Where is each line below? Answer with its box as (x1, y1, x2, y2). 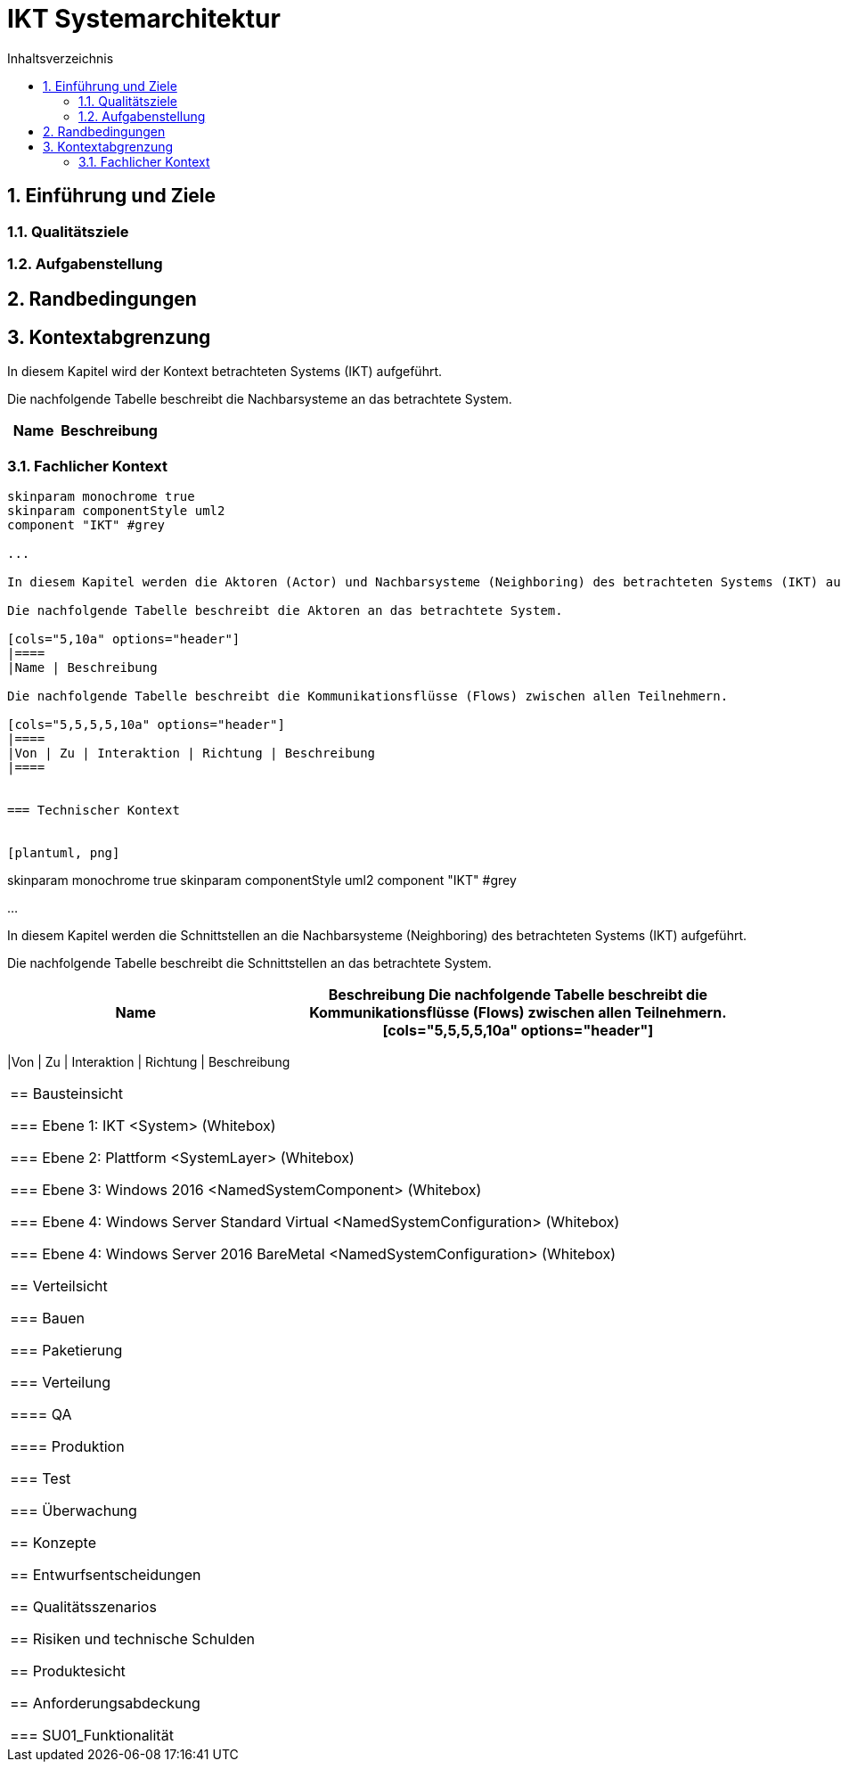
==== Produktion (10, 1437, 125, 1455)
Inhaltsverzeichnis (7, 50, 114, 66)
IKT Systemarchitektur (7, 4, 281, 34)
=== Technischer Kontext (7, 802, 180, 817)
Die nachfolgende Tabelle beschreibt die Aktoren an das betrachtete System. (7, 602, 563, 618)
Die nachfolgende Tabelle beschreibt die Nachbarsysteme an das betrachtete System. (7, 391, 512, 407)
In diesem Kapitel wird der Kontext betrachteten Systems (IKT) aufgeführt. (7, 364, 443, 380)
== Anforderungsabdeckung (10, 1693, 200, 1712)
